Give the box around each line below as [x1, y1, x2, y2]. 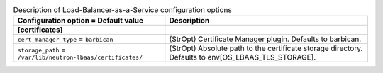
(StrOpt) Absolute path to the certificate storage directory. [169, 43, 363, 53]
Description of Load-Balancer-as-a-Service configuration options [13, 5, 232, 15]
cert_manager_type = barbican [17, 34, 113, 44]
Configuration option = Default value [17, 16, 144, 26]
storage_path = [17, 45, 67, 55]
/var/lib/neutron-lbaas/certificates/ [17, 53, 143, 61]
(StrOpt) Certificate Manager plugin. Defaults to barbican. [169, 34, 362, 44]
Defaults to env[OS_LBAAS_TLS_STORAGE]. [169, 52, 316, 62]
